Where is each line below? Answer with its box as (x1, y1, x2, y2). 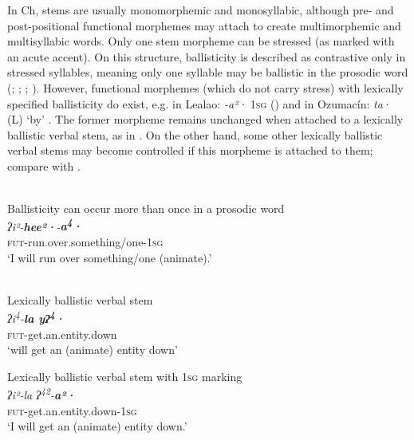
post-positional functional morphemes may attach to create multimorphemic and (7, 17, 401, 33)
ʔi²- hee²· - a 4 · (7, 215, 83, 234)
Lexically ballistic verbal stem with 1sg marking (7, 367, 242, 384)
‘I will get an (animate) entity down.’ (7, 418, 187, 434)
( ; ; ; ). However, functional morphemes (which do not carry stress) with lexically (7, 79, 404, 96)
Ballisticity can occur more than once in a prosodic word (7, 200, 285, 217)
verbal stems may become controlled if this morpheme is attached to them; (7, 142, 373, 159)
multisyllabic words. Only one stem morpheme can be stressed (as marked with (7, 33, 395, 49)
